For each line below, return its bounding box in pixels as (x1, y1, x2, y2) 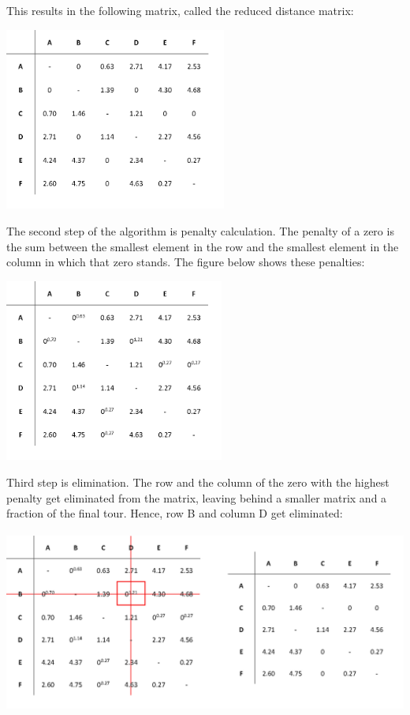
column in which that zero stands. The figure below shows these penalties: (6, 254, 365, 270)
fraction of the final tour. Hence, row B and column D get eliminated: (6, 505, 343, 521)
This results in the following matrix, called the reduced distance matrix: (6, 2, 354, 18)
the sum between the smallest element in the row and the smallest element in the (6, 238, 399, 254)
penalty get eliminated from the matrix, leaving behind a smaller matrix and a (6, 489, 387, 506)
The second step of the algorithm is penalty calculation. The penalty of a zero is (6, 222, 394, 239)
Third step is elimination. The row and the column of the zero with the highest (6, 474, 389, 491)
